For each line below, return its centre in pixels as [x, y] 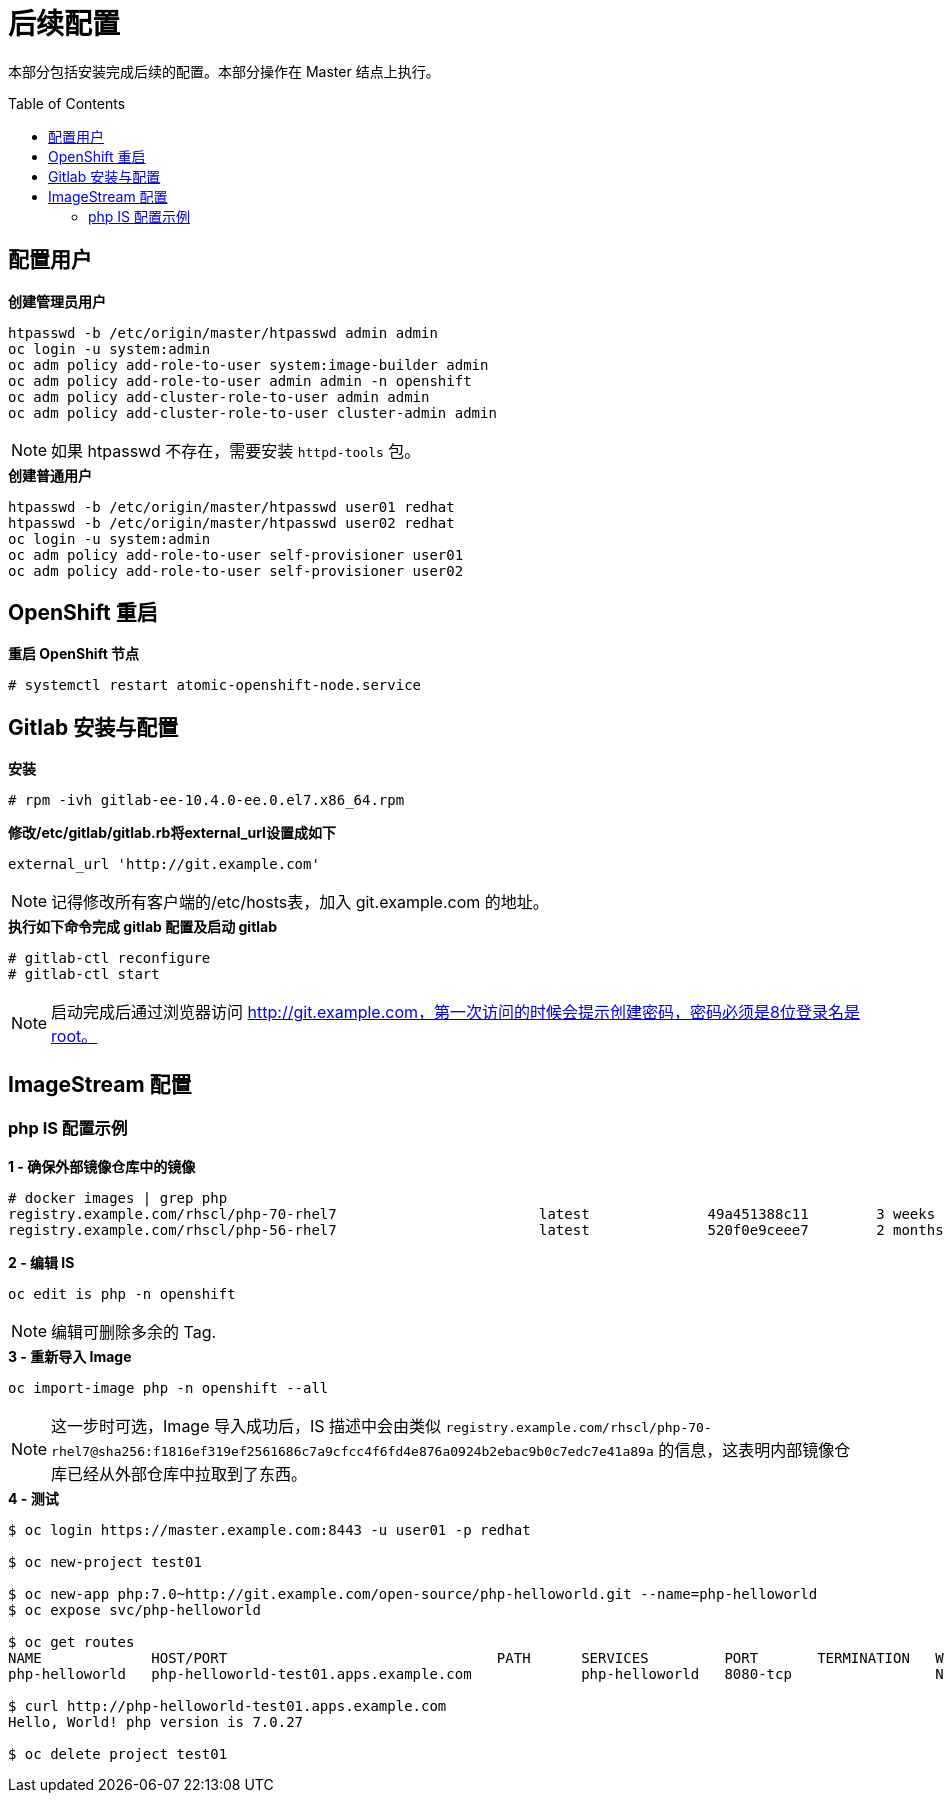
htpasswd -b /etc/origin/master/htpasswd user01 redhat [231, 506]
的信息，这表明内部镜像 [746, 1449]
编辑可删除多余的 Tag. [134, 1331]
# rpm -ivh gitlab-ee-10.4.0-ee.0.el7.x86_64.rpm [206, 800]
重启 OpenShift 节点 [74, 654]
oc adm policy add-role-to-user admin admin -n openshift [240, 380]
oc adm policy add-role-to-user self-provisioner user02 [236, 570]
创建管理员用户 [57, 301]
